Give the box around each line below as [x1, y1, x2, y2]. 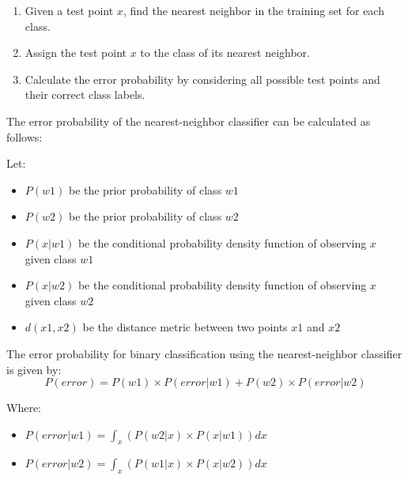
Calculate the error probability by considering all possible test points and [25, 70, 380, 87]
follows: [6, 128, 43, 145]
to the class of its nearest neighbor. [140, 44, 310, 61]
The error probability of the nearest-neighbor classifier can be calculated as [6, 112, 371, 129]
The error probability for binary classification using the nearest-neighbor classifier [6, 345, 402, 361]
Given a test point [25, 2, 114, 18]
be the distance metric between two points [82, 319, 288, 335]
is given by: [6, 361, 62, 377]
